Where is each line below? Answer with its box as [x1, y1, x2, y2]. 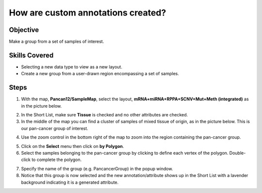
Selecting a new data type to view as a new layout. [21, 64, 122, 70]
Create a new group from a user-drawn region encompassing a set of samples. [21, 71, 179, 77]
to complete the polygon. [32, 157, 82, 162]
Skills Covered [9, 51, 54, 59]
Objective [9, 26, 39, 34]
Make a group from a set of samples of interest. [9, 39, 104, 45]
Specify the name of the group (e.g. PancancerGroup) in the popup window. [21, 165, 173, 172]
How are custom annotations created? [9, 7, 166, 18]
